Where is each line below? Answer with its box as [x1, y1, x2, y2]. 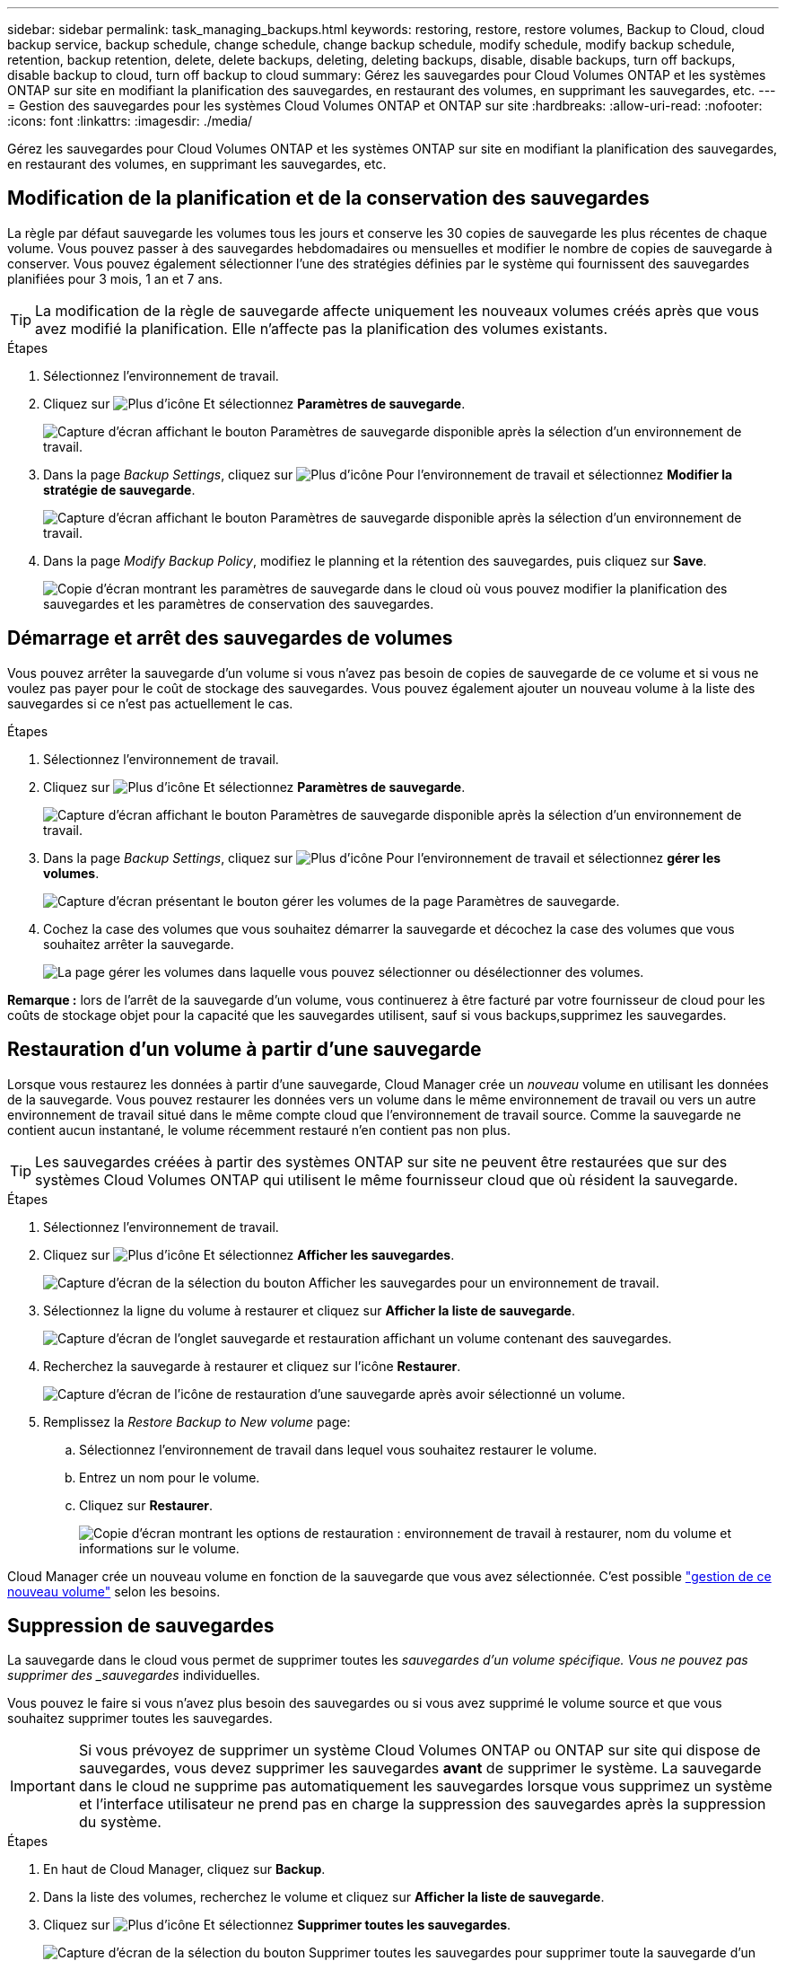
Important [10, 1777, 75, 1796]
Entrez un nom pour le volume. [79, 1469, 260, 1485]
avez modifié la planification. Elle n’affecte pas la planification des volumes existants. [35, 319, 607, 338]
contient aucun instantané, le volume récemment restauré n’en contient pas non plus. [7, 1121, 511, 1138]
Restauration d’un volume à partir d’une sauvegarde [7, 1038, 482, 1061]
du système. [78, 1813, 162, 1832]
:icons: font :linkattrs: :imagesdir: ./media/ [7, 113, 253, 128]
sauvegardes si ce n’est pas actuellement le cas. [7, 695, 293, 711]
